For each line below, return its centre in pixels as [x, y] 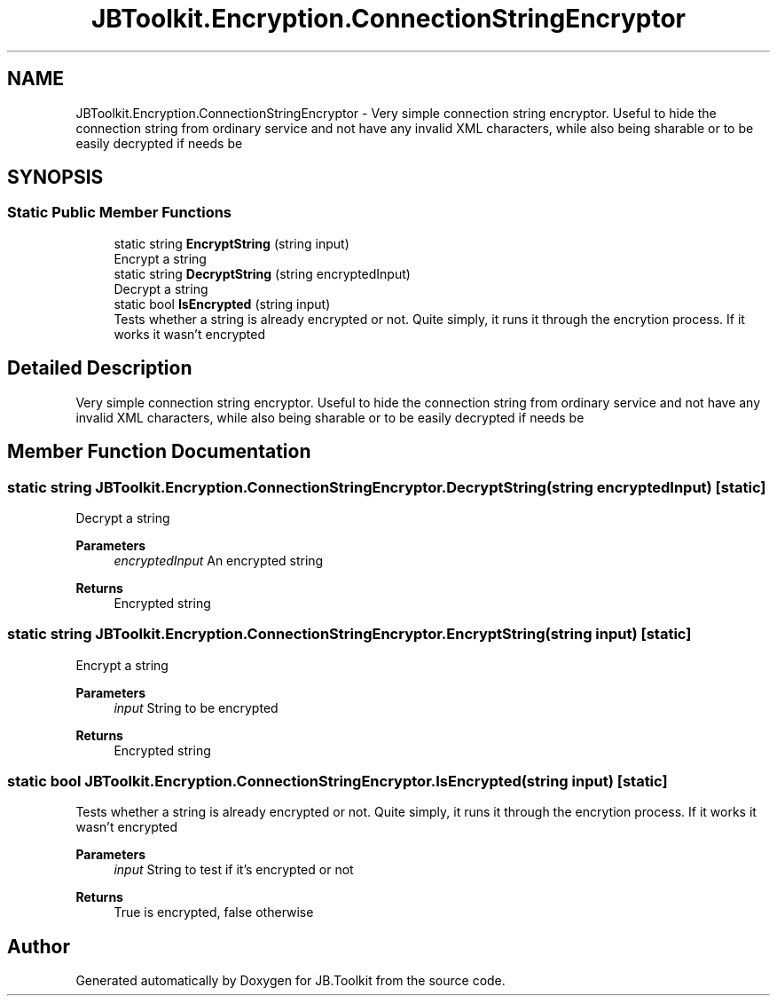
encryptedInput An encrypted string [219, 560]
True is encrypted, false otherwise [214, 912]
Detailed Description [100, 368]
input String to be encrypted [196, 707]
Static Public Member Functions [120, 213]
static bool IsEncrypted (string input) [222, 304]
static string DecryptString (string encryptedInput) [262, 273]
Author [39, 946]
